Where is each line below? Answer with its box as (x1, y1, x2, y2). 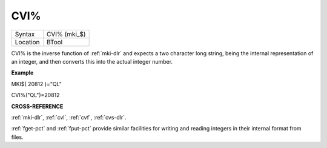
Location (15, 38, 40, 46)
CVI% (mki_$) (46, 30, 86, 38)
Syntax (15, 30, 35, 38)
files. (11, 133, 24, 141)
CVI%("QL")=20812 (11, 92, 60, 99)
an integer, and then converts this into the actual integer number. (11, 58, 173, 65)
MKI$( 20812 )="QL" (11, 80, 62, 87)
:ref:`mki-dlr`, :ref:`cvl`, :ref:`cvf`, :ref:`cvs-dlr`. (11, 113, 127, 121)
